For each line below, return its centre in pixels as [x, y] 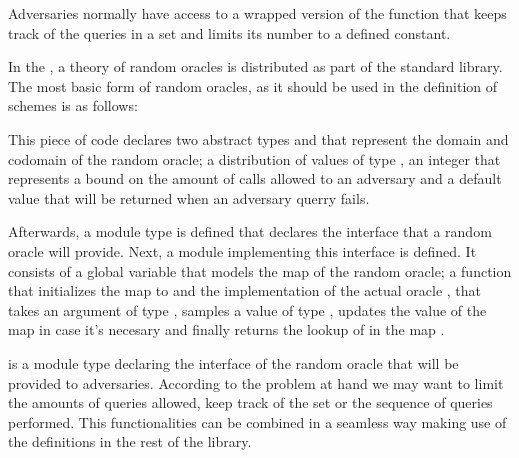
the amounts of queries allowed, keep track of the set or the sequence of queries [250, 402]
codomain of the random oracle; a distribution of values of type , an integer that [254, 158]
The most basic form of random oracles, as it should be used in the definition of [253, 85]
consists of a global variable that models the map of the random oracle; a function [260, 270]
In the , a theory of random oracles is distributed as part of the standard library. [255, 66]
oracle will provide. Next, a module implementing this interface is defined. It [242, 250]
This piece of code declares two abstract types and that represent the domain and [258, 138]
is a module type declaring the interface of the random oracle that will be [233, 362]
